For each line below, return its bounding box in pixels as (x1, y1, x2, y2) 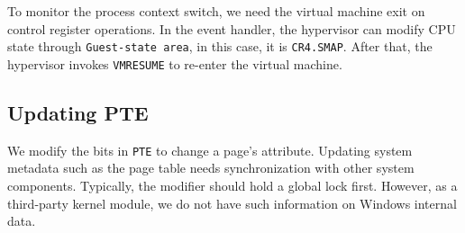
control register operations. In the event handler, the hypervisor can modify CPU (7, 19, 456, 38)
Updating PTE (7, 98, 149, 126)
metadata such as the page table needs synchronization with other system (7, 158, 415, 177)
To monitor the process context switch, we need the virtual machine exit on (7, 2, 425, 20)
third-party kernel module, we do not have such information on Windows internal (7, 193, 457, 212)
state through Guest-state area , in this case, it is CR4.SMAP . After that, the (7, 37, 433, 56)
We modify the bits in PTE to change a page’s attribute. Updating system (7, 140, 413, 159)
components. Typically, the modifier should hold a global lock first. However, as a (7, 175, 458, 194)
